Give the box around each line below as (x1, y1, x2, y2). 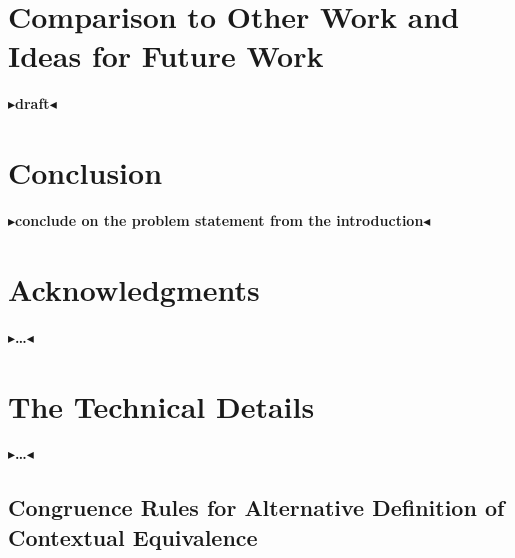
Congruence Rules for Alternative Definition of (8, 492, 505, 523)
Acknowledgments (8, 268, 260, 309)
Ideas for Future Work (8, 35, 324, 76)
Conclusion (8, 152, 163, 193)
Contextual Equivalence (8, 521, 258, 552)
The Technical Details (8, 385, 315, 426)
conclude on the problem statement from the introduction (15, 210, 424, 231)
